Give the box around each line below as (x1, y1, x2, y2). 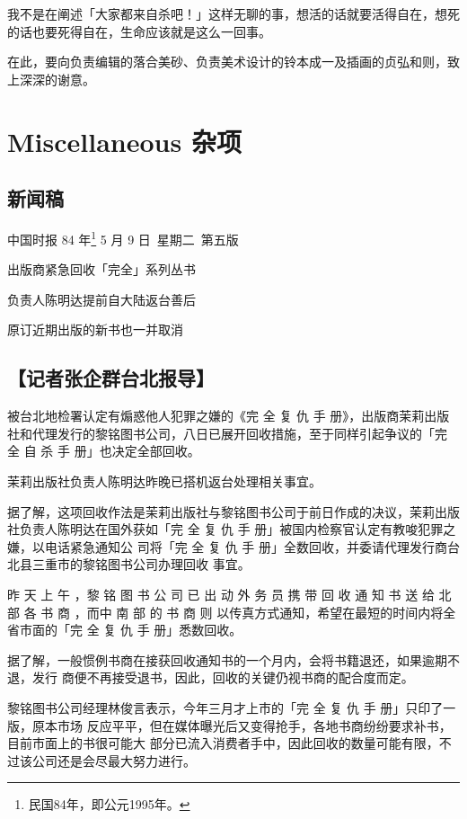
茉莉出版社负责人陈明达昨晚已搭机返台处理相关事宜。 (7, 471, 322, 490)
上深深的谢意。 (7, 69, 95, 88)
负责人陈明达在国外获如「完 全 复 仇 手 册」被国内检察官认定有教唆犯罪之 (19, 520, 456, 539)
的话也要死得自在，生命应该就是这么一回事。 (7, 22, 271, 40)
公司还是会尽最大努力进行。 (31, 751, 196, 770)
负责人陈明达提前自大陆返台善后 (7, 289, 196, 308)
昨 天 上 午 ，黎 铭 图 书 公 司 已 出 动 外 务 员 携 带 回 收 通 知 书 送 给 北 (7, 584, 452, 603)
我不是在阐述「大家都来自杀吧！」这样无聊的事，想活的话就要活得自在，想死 (7, 4, 460, 22)
